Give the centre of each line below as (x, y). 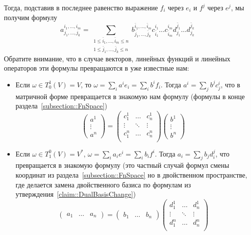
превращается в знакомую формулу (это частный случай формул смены (122, 165)
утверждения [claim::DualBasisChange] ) (75, 194)
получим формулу (31, 17)
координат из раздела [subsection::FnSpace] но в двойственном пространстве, (131, 174)
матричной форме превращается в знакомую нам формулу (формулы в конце (130, 96)
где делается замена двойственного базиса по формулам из (103, 184)
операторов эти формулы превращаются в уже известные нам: (97, 68)
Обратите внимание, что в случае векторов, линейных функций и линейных (117, 58)
